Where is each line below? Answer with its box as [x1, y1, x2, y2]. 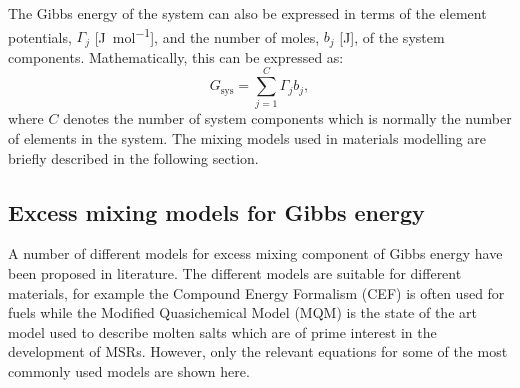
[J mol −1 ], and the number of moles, [94, 23, 320, 47]
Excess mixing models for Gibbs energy [8, 196, 425, 227]
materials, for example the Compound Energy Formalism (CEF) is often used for [8, 282, 505, 303]
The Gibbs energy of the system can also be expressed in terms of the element [8, 3, 487, 23]
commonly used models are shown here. [8, 360, 250, 381]
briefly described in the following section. [8, 147, 259, 168]
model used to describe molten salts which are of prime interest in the [8, 321, 437, 342]
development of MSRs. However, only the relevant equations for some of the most [8, 341, 508, 362]
